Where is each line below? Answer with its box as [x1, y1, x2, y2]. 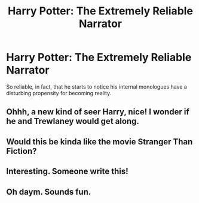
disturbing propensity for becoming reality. [6, 89, 112, 96]
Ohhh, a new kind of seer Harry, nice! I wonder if [6, 107, 189, 117]
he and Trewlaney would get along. [6, 116, 139, 126]
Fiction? [6, 146, 37, 156]
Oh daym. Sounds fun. [6, 187, 91, 197]
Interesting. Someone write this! [6, 166, 128, 177]
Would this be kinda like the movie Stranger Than [6, 137, 193, 147]
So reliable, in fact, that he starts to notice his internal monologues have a [6, 83, 187, 90]
